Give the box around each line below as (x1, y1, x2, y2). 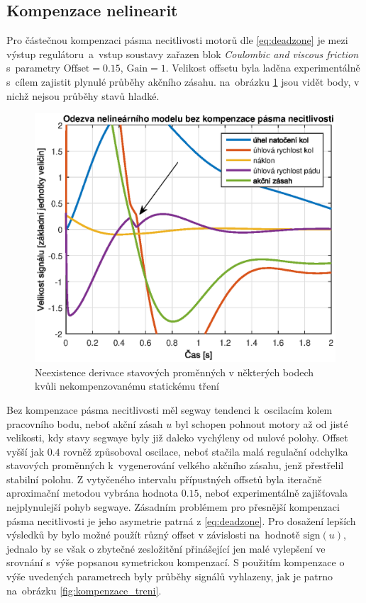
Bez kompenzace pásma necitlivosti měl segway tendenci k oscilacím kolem (6, 402, 333, 417)
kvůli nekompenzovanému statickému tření (35, 378, 219, 393)
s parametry (6, 60, 60, 75)
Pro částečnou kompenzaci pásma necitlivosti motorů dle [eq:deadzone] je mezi (6, 33, 348, 47)
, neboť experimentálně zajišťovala (199, 485, 348, 500)
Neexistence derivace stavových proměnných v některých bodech (35, 364, 314, 379)
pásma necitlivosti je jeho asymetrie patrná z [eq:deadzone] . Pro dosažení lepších (6, 513, 356, 528)
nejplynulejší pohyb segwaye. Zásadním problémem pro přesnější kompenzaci (6, 500, 340, 514)
